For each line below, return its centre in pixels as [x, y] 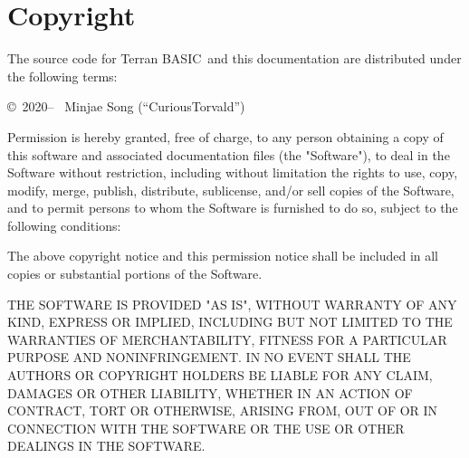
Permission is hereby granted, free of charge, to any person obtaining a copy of [225, 136]
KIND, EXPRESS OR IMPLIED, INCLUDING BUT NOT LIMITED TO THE [230, 322]
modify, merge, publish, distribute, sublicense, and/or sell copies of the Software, [231, 190]
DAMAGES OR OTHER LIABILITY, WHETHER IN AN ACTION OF [210, 392]
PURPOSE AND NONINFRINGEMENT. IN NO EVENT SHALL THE [209, 357]
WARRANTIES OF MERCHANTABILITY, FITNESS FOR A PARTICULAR [227, 339]
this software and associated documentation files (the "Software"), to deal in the [229, 154]
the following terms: [62, 76]
